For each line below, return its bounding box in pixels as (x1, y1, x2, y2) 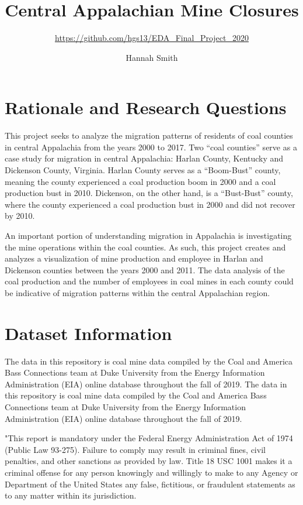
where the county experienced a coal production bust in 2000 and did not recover (5, 198, 295, 210)
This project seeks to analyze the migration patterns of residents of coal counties (5, 129, 293, 142)
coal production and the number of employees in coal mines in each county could (5, 275, 294, 287)
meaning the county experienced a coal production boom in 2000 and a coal (5, 175, 276, 187)
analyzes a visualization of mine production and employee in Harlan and (5, 252, 263, 264)
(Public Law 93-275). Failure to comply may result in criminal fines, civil (5, 443, 266, 455)
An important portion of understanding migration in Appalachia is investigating (5, 229, 292, 241)
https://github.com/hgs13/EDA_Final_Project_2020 (55, 32, 249, 44)
